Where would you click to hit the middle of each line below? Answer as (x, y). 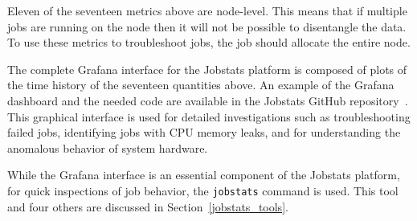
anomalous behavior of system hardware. (108, 147)
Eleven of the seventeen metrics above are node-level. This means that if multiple (207, 10)
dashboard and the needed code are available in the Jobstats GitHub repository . (208, 100)
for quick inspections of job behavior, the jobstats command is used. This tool (203, 190)
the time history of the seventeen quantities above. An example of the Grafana (201, 85)
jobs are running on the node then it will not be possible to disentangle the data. (207, 26)
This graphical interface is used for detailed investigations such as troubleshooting (209, 116)
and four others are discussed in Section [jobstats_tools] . (148, 206)
